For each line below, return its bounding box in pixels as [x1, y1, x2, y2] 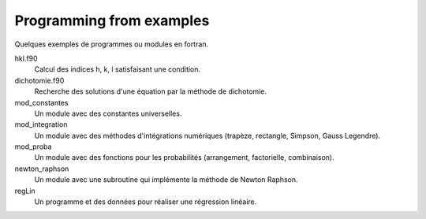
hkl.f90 [14, 54, 39, 63]
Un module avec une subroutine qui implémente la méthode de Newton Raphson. [34, 175, 299, 184]
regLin [14, 186, 35, 195]
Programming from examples [14, 12, 210, 29]
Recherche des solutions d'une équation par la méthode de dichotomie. [34, 87, 267, 96]
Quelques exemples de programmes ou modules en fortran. [14, 39, 209, 49]
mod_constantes [14, 98, 69, 107]
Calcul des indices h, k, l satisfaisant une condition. [34, 65, 201, 74]
